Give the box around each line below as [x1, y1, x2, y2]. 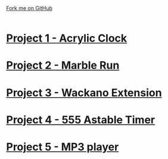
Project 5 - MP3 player [6, 140, 119, 154]
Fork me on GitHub [6, 5, 52, 11]
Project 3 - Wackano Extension [6, 86, 162, 99]
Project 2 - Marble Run [6, 59, 120, 72]
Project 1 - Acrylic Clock [6, 31, 127, 45]
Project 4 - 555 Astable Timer [6, 113, 155, 126]
